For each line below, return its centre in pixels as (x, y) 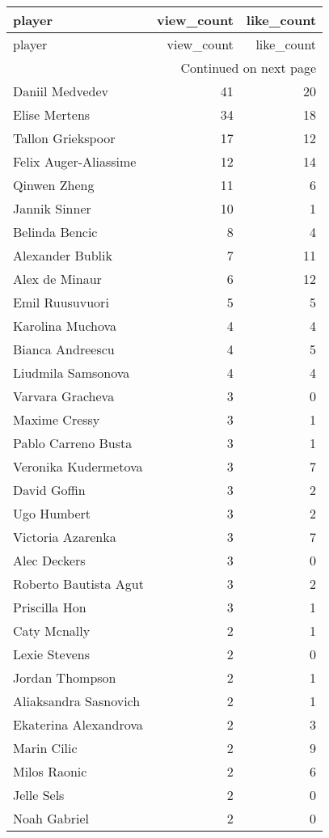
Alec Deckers (49, 560)
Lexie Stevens (51, 654)
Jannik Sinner (52, 208)
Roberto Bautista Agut (78, 584)
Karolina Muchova (65, 326)
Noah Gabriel (51, 818)
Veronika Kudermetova (78, 466)
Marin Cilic (45, 748)
